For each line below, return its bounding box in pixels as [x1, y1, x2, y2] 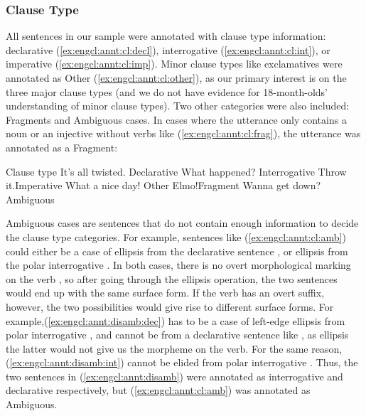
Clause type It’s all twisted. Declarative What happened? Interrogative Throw [6, 164, 347, 178]
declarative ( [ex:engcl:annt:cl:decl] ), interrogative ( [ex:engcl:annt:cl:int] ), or [6, 42, 330, 57]
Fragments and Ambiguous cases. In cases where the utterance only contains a [6, 112, 347, 127]
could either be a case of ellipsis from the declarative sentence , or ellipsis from [6, 243, 348, 258]
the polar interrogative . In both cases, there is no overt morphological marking [6, 257, 351, 272]
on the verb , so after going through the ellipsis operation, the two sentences [6, 271, 338, 286]
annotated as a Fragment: [6, 139, 118, 154]
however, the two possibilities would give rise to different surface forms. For [6, 299, 334, 314]
